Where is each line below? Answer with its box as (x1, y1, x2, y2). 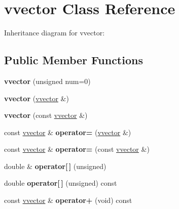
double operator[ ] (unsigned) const (4, 178, 117, 188)
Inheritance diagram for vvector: (4, 27, 105, 38)
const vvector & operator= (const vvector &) (4, 144, 150, 154)
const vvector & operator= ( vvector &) (4, 127, 131, 137)
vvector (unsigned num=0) (4, 75, 91, 86)
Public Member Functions (4, 52, 143, 68)
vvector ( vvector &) (4, 93, 69, 103)
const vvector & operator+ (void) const (4, 195, 132, 205)
